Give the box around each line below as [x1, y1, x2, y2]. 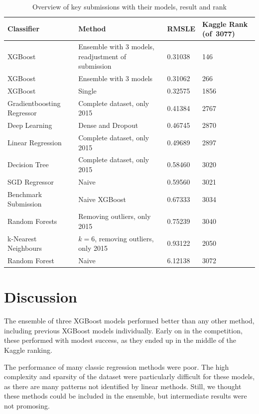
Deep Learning [7, 120, 52, 130]
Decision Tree [7, 159, 49, 170]
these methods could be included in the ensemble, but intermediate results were [4, 391, 247, 401]
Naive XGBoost [78, 194, 126, 204]
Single [78, 85, 97, 96]
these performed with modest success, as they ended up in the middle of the [4, 335, 237, 345]
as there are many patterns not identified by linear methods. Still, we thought [4, 381, 242, 391]
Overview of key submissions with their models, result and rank [32, 1, 227, 11]
